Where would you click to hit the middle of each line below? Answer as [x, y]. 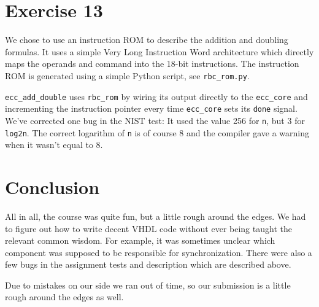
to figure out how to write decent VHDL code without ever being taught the [148, 228]
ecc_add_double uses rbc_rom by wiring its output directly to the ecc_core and [156, 96]
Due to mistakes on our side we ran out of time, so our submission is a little [148, 285]
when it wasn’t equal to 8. [54, 145]
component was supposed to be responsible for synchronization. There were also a [159, 252]
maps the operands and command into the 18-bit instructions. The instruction [152, 64]
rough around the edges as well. [64, 297]
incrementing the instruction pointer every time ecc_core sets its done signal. [151, 108]
